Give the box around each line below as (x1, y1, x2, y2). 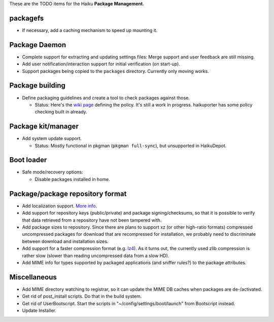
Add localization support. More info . (22, 203, 97, 209)
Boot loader (9, 156, 47, 164)
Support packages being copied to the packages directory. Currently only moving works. (22, 68, 209, 74)
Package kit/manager (9, 122, 79, 131)
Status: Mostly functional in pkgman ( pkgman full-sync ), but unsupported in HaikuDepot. (35, 142, 227, 149)
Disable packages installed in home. (35, 176, 110, 182)
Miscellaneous (9, 273, 57, 281)
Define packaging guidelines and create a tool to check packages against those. (22, 94, 190, 101)
